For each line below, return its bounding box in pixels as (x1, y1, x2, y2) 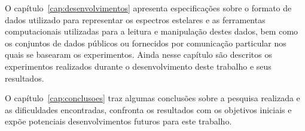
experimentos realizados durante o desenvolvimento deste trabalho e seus (5, 60, 272, 72)
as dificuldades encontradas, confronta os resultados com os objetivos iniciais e (5, 103, 292, 116)
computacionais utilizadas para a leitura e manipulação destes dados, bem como (5, 25, 298, 38)
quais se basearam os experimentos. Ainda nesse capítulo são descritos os (5, 48, 272, 61)
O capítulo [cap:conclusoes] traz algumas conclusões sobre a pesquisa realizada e (5, 92, 300, 104)
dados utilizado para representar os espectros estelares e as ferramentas (5, 13, 266, 26)
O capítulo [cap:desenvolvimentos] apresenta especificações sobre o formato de (5, 2, 292, 14)
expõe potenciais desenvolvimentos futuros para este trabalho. (5, 115, 232, 127)
